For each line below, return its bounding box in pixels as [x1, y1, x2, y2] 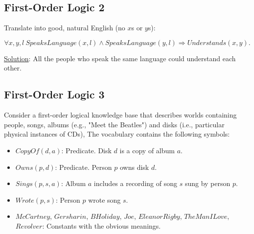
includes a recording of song [93, 178, 177, 188]
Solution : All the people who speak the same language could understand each [4, 53, 236, 63]
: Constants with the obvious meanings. [42, 220, 161, 231]
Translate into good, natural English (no [4, 23, 125, 33]
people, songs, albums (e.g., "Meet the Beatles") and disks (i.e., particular [4, 119, 225, 129]
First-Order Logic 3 [4, 87, 105, 102]
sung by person [185, 178, 231, 188]
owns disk [119, 162, 149, 172]
